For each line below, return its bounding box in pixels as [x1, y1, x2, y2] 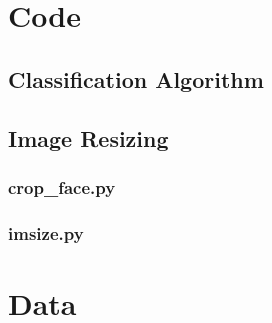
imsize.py [8, 220, 84, 245]
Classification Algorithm [8, 63, 264, 94]
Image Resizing [8, 122, 169, 153]
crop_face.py [8, 174, 116, 199]
